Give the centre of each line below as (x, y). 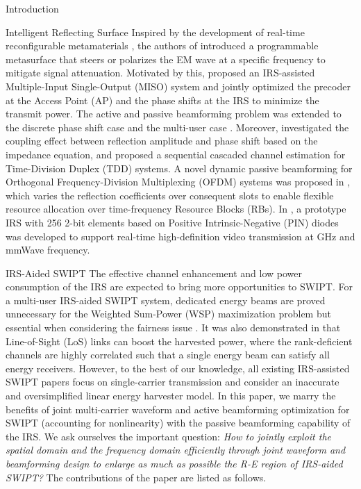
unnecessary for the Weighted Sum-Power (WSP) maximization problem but (168, 314)
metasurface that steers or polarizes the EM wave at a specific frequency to (166, 59)
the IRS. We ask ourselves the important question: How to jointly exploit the (169, 436)
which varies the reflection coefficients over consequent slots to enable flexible (170, 195)
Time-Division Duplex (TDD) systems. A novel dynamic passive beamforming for (179, 168)
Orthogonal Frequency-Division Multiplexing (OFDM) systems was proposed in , (178, 182)
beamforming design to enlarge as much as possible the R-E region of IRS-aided (174, 463)
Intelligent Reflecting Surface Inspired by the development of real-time (155, 32)
